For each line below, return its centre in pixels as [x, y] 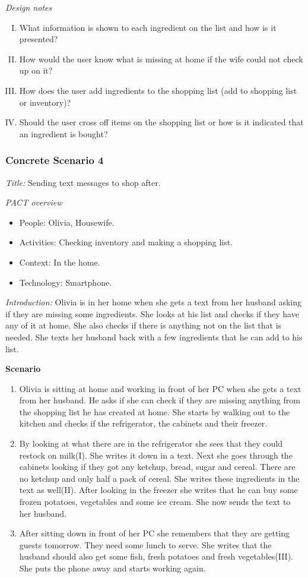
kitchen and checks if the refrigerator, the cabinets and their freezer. [143, 423]
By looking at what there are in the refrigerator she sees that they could [151, 443]
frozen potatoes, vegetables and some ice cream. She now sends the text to [155, 502]
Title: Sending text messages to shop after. [83, 182]
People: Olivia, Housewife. [67, 222]
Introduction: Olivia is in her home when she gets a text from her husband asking [154, 302]
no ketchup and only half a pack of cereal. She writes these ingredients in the [159, 478]
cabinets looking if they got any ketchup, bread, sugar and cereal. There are [157, 467]
